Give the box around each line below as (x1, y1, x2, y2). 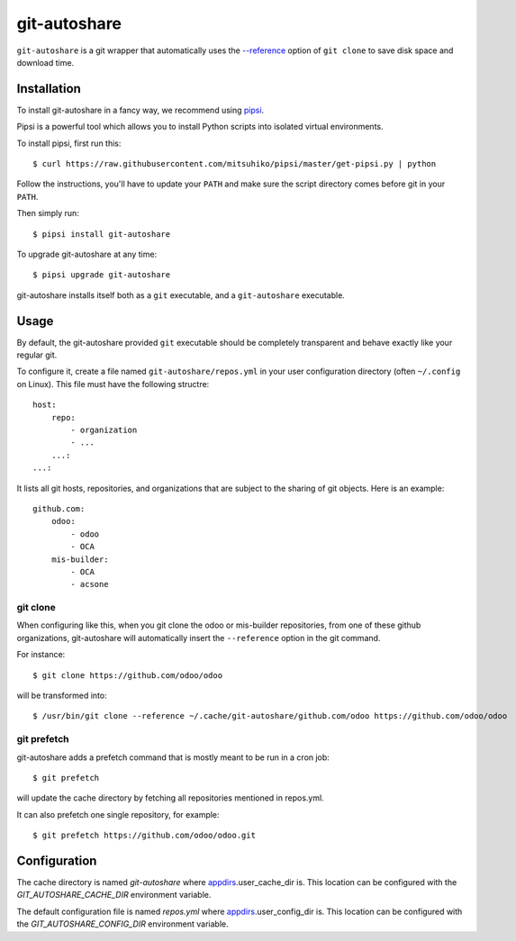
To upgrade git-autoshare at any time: (16, 249, 158, 259)
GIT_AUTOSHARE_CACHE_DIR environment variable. (16, 890, 212, 900)
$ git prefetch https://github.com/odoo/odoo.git (32, 830, 257, 841)
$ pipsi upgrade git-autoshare (32, 270, 171, 280)
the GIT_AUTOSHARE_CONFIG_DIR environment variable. (16, 918, 229, 929)
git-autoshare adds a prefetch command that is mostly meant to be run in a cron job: (16, 752, 330, 763)
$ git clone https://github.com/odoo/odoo (32, 670, 223, 680)
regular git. (16, 349, 58, 360)
